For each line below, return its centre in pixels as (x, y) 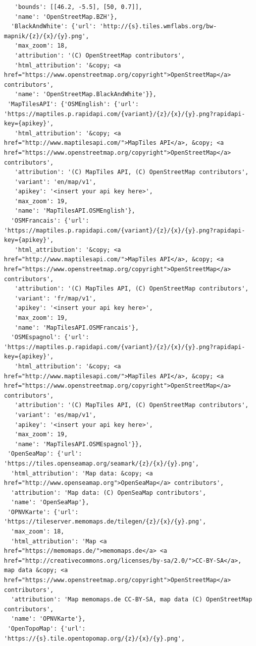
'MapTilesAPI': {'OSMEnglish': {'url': (73, 104)
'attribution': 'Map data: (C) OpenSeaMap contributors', (109, 493)
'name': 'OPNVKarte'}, (48, 619)
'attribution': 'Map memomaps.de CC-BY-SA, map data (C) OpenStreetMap (132, 600)
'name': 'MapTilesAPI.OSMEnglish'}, (75, 211)
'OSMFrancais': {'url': (50, 221)
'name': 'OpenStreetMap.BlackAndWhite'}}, (85, 94)
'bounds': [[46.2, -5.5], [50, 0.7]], (78, 7)
